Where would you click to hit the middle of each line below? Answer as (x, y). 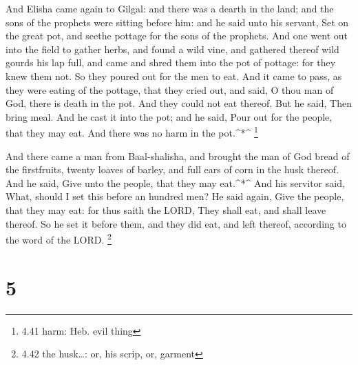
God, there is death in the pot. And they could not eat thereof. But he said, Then (179, 103)
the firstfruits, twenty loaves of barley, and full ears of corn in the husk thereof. (172, 169)
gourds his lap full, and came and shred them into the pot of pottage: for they (171, 62)
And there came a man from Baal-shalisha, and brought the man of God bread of (178, 156)
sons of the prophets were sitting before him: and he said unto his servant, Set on (177, 22)
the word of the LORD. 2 (59, 238)
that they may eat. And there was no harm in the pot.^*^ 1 (132, 131)
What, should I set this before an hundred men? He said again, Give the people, (175, 196)
